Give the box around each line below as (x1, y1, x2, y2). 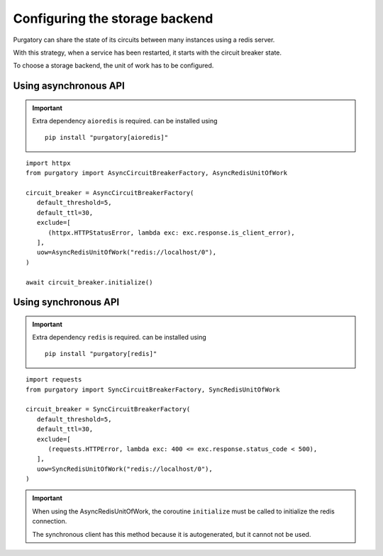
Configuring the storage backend (13, 11, 213, 26)
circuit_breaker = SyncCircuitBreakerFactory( (26, 405, 191, 413)
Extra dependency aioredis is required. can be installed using (32, 117, 218, 126)
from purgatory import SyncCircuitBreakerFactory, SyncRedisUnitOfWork (26, 385, 280, 394)
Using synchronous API (13, 296, 120, 308)
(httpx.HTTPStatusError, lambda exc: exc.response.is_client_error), (48, 228, 295, 237)
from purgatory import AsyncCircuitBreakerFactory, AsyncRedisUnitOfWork (26, 169, 288, 177)
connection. (32, 517, 67, 526)
